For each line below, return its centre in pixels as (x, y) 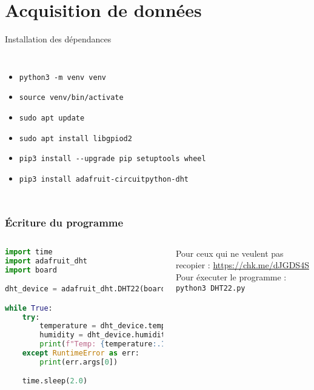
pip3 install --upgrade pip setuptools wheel (112, 159)
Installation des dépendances (58, 39)
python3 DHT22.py (210, 288)
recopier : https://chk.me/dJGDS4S (242, 265)
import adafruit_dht (46, 261)
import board (31, 270)
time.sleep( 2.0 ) (55, 381)
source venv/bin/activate (71, 98)
